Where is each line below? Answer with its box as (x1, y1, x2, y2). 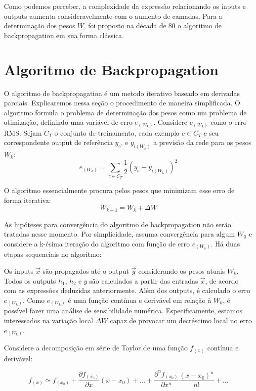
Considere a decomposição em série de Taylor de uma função (4, 342, 188, 353)
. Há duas (211, 238, 240, 248)
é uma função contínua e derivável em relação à (68, 294, 212, 305)
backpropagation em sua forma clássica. (4, 30, 124, 40)
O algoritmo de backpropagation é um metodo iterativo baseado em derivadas (4, 88, 240, 98)
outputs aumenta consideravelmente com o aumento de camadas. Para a (4, 10, 222, 21)
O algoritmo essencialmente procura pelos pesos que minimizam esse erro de (4, 185, 235, 195)
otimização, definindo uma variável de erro (4, 117, 132, 127)
